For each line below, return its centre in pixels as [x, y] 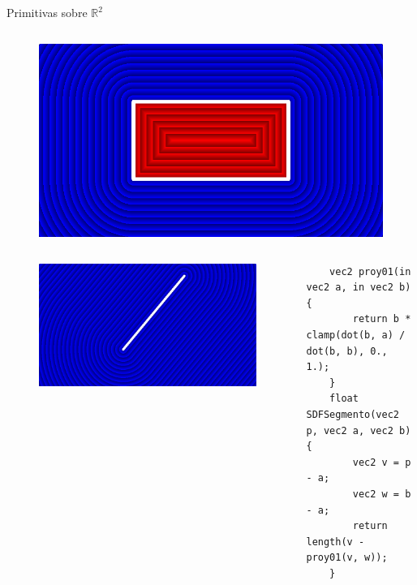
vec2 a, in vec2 [350, 288]
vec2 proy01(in [370, 271]
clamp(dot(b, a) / [356, 336]
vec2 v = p [382, 462]
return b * [382, 319]
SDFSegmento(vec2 [353, 415]
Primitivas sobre [47, 12]
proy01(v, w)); [347, 558]
